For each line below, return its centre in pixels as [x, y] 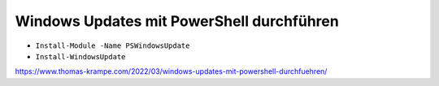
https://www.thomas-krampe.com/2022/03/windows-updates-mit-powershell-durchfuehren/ [171, 71]
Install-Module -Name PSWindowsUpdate [113, 45]
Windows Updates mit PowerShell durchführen [177, 21]
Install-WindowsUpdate [80, 56]
